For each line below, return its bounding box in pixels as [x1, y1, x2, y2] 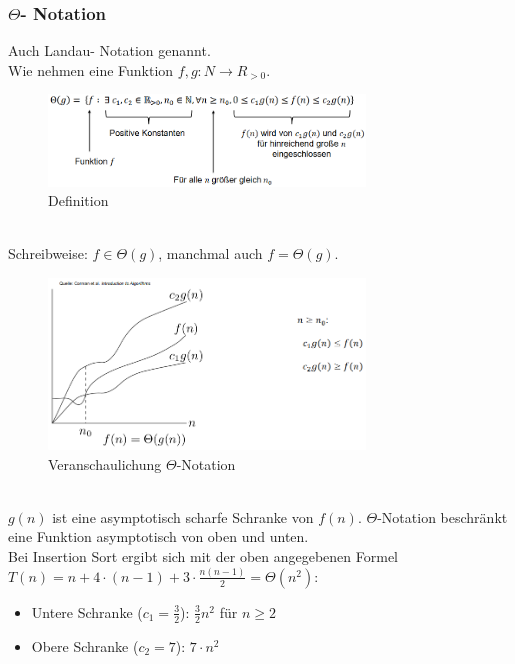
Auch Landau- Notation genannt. [8, 40, 211, 61]
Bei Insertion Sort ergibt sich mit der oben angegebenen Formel [8, 546, 399, 567]
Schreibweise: [8, 243, 88, 264]
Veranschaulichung [48, 453, 162, 474]
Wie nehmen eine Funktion [8, 59, 174, 80]
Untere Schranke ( [31, 601, 143, 622]
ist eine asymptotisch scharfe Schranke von [52, 506, 314, 527]
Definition [48, 190, 109, 211]
